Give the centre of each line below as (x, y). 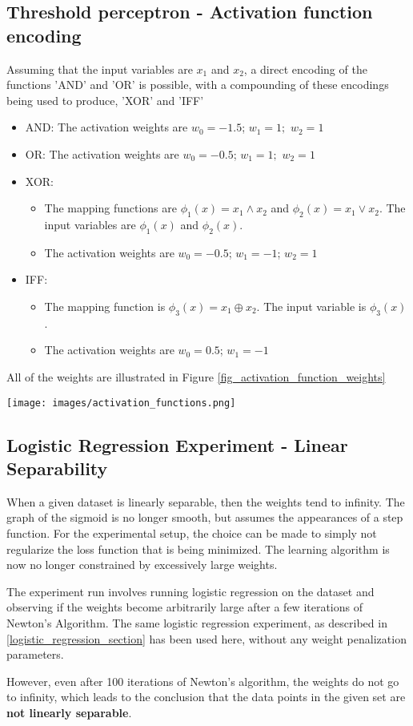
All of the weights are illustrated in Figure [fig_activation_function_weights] (196, 376)
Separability (57, 468)
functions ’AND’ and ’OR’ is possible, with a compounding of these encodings (198, 85)
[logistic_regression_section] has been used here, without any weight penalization (206, 638)
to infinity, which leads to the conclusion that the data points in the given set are (206, 697)
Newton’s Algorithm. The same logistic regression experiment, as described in (197, 622)
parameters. (35, 654)
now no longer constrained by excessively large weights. (142, 565)
